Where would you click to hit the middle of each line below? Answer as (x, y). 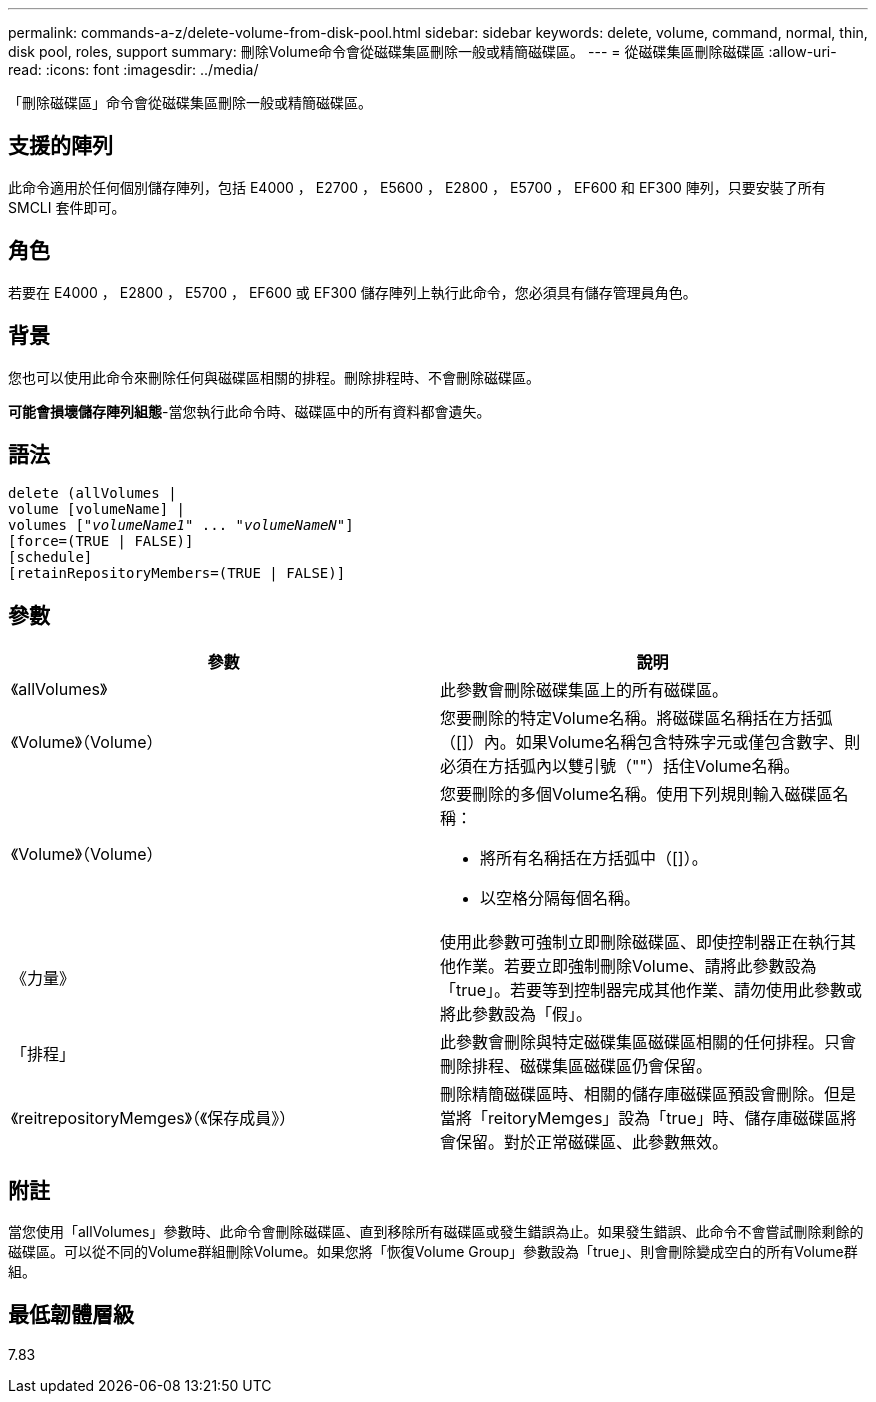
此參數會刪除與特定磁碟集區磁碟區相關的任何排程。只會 (648, 1042)
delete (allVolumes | (92, 493)
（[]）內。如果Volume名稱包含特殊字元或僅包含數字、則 (650, 742)
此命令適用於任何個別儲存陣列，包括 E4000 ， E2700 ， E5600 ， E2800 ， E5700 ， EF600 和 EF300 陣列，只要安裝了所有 (417, 187)
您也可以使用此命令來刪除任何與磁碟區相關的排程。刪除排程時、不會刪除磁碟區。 (274, 377)
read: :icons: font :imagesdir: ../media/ (133, 69)
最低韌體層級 (71, 1315)
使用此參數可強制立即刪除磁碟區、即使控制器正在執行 (640, 942)
